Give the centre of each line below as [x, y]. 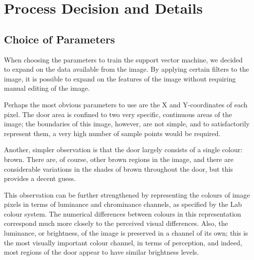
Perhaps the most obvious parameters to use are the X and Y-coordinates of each [126, 104]
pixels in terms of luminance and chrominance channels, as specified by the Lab [123, 204]
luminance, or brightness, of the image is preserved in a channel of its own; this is [126, 233]
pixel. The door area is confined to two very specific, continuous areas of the [118, 114]
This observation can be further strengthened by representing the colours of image [127, 194]
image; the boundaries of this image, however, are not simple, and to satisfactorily [127, 124]
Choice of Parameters [60, 39]
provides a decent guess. [40, 178]
